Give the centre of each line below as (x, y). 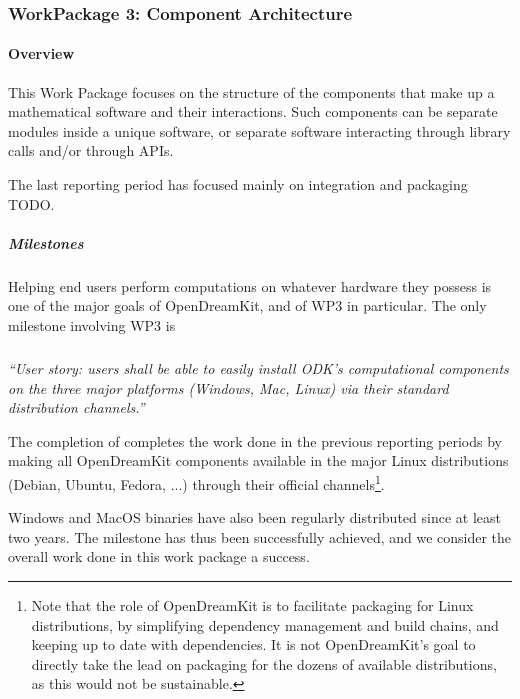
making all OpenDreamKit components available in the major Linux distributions (258, 460)
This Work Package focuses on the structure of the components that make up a (251, 91)
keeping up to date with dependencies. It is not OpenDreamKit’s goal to (253, 644)
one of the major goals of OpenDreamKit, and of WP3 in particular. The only (247, 305)
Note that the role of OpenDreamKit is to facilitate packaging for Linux (252, 604)
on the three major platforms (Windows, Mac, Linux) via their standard (228, 387)
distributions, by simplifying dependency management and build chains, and (265, 624)
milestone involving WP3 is (92, 324)
